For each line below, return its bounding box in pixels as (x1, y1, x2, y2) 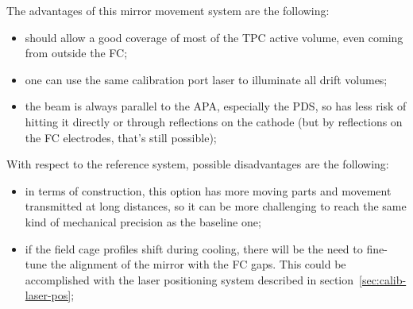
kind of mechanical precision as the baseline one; (25, 213, 261, 230)
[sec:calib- (359, 271, 407, 288)
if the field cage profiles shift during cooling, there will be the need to (25, 240, 363, 257)
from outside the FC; (25, 44, 128, 61)
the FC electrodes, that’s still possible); (25, 129, 217, 145)
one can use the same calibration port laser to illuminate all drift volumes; (25, 71, 388, 87)
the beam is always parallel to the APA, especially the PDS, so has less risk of (25, 98, 407, 114)
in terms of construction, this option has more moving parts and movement (25, 182, 392, 199)
